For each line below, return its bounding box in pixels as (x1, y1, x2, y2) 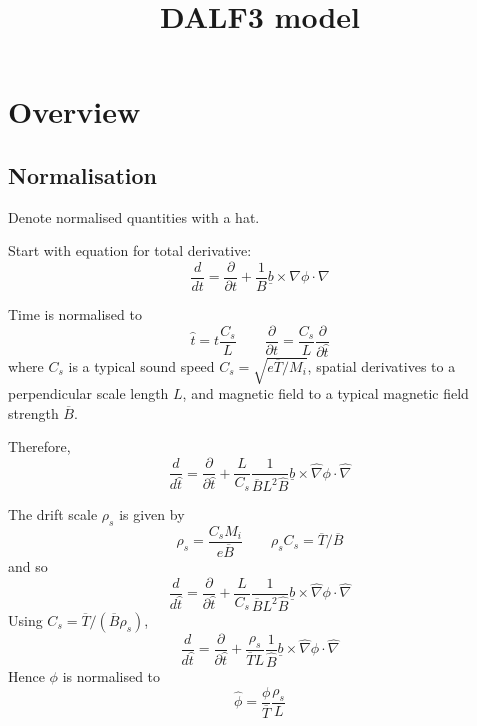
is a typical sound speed (68, 355, 215, 376)
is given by (119, 504, 185, 525)
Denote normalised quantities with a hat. (8, 206, 260, 227)
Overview (8, 91, 141, 132)
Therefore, (8, 436, 71, 457)
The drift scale (8, 504, 98, 525)
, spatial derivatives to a (307, 355, 456, 376)
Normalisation (8, 159, 158, 190)
